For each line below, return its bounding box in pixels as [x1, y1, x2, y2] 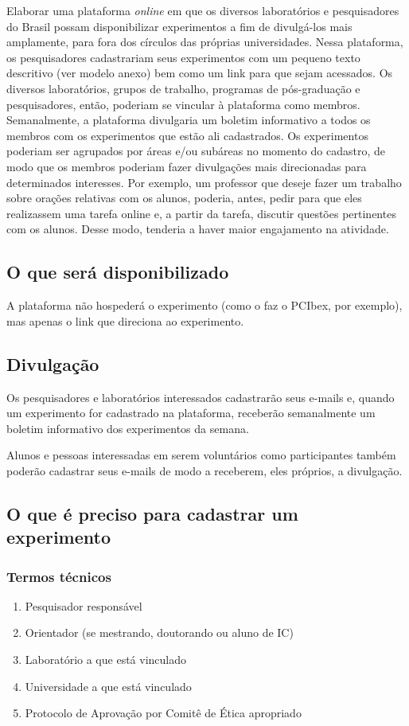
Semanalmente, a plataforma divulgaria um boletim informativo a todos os [6, 111, 371, 128]
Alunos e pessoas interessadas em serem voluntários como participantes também [6, 447, 396, 463]
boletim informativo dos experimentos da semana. [6, 420, 249, 436]
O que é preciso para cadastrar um [6, 501, 298, 525]
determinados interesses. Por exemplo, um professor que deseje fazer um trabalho [6, 174, 402, 190]
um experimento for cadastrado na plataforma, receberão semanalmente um [6, 404, 376, 421]
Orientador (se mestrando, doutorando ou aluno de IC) [25, 624, 294, 641]
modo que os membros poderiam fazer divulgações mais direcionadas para [6, 158, 367, 174]
